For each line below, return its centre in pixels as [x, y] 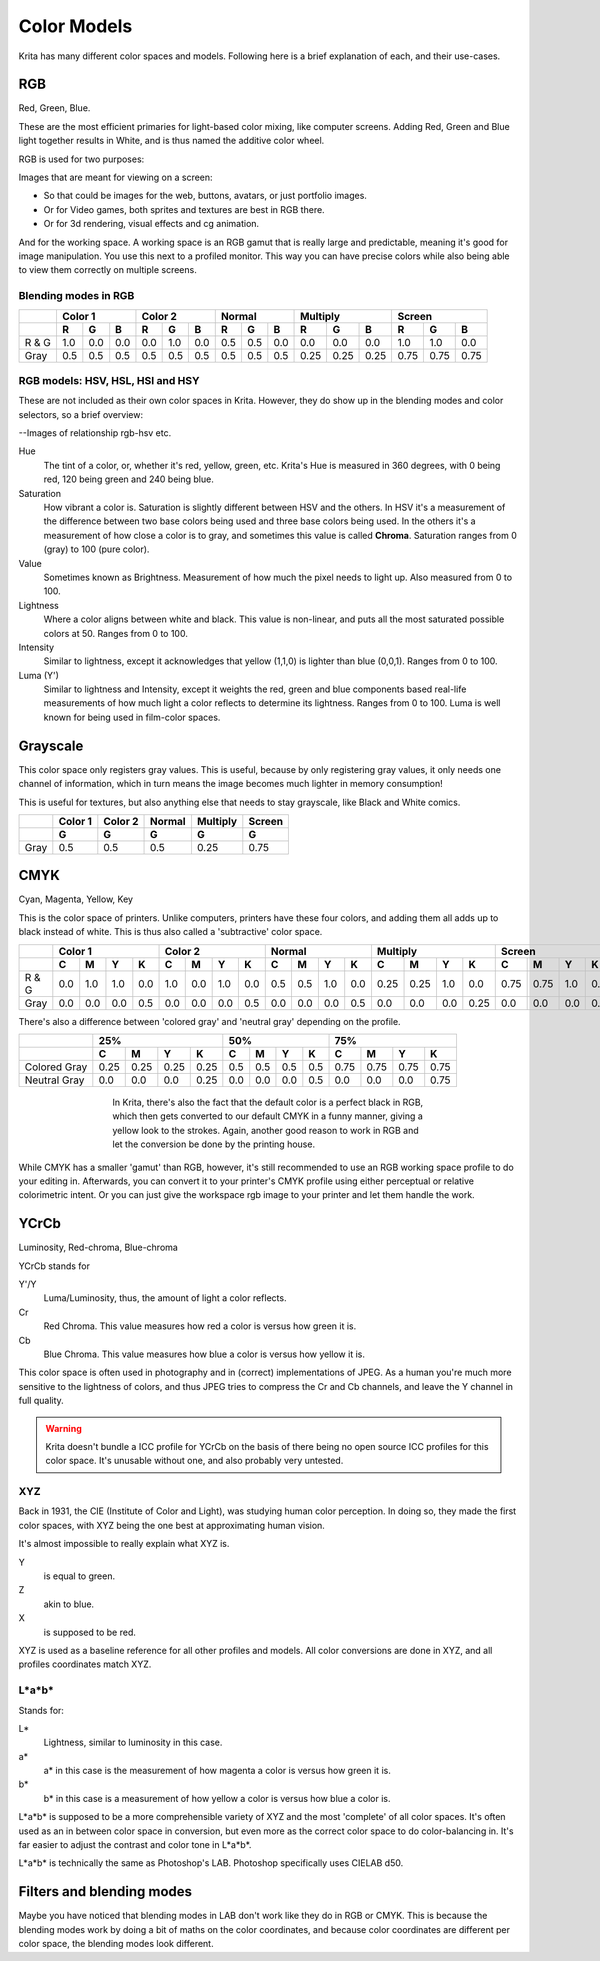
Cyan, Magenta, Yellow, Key [76, 899]
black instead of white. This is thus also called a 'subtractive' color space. [170, 932]
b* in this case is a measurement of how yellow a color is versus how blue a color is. [217, 1798]
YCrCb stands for [54, 1266]
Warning [63, 1428]
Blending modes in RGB [76, 296]
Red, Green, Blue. [54, 108]
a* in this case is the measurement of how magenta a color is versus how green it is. [217, 1771]
